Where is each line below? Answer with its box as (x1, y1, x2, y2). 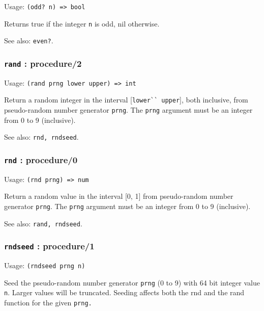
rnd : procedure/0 (4, 153, 78, 166)
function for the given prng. (4, 297, 92, 308)
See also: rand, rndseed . (4, 218, 82, 228)
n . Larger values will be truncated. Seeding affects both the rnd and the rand (4, 287, 245, 298)
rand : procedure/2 (4, 57, 82, 69)
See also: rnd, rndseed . (4, 132, 79, 142)
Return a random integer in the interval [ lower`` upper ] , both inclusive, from (4, 94, 248, 105)
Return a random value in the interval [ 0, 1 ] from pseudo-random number (4, 191, 233, 201)
